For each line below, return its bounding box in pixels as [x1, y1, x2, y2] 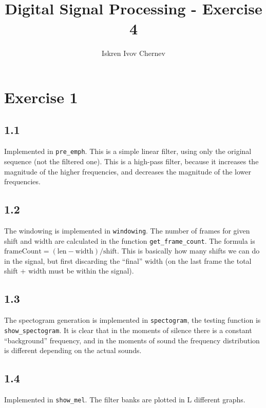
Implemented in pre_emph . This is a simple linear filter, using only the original [4, 146, 252, 157]
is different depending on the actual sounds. [4, 345, 142, 356]
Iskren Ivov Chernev [102, 48, 165, 59]
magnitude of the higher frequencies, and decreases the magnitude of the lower [4, 166, 252, 177]
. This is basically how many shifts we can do [117, 245, 260, 256]
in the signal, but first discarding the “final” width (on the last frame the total [4, 255, 252, 266]
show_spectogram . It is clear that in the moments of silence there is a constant [4, 324, 252, 335]
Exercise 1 [4, 86, 78, 107]
